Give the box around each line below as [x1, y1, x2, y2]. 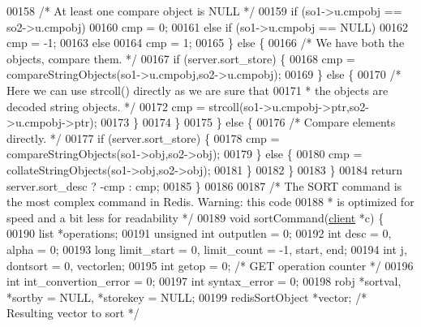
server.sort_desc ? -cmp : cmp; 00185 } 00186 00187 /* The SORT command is [6, 177, 402, 194]
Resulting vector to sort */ [6, 304, 140, 321]
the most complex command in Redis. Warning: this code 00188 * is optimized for [6, 193, 415, 210]
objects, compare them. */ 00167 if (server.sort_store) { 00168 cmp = [6, 49, 355, 67]
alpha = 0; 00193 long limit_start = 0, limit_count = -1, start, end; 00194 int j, [6, 240, 407, 257]
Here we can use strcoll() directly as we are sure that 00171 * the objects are [6, 81, 389, 98]
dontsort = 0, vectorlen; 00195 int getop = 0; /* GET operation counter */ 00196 [6, 256, 414, 273]
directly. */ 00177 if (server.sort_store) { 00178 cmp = [6, 129, 280, 146]
